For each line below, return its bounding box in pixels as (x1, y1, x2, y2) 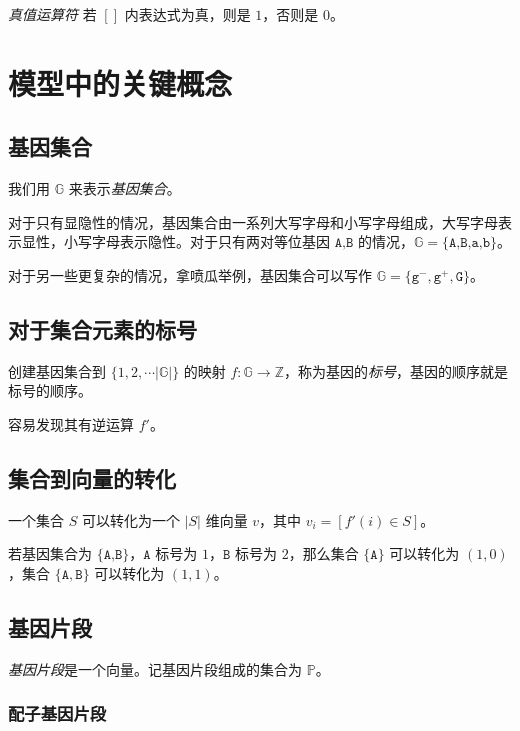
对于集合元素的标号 (8, 313, 197, 344)
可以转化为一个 (81, 509, 180, 530)
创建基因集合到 (8, 360, 106, 381)
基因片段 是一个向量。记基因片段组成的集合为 (8, 658, 302, 679)
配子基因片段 (8, 701, 107, 726)
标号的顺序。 (8, 380, 92, 401)
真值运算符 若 (8, 4, 97, 24)
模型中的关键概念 (8, 62, 233, 103)
